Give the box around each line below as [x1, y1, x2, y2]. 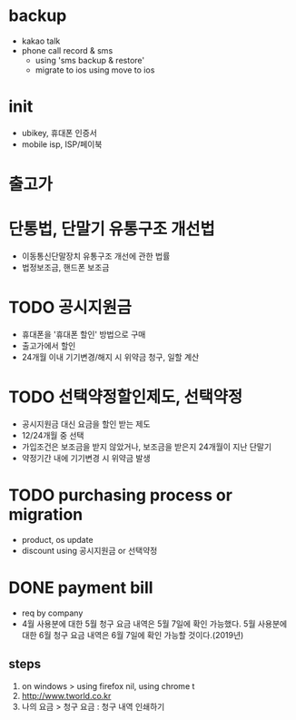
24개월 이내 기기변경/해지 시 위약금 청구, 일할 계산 [21, 351, 200, 362]
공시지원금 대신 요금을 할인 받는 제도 [21, 419, 151, 429]
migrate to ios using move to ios [35, 64, 155, 75]
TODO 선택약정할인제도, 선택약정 [8, 387, 243, 408]
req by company [21, 607, 84, 618]
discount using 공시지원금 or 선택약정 [21, 545, 158, 556]
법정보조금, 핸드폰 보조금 [21, 262, 110, 272]
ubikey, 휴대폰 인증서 [21, 127, 97, 138]
